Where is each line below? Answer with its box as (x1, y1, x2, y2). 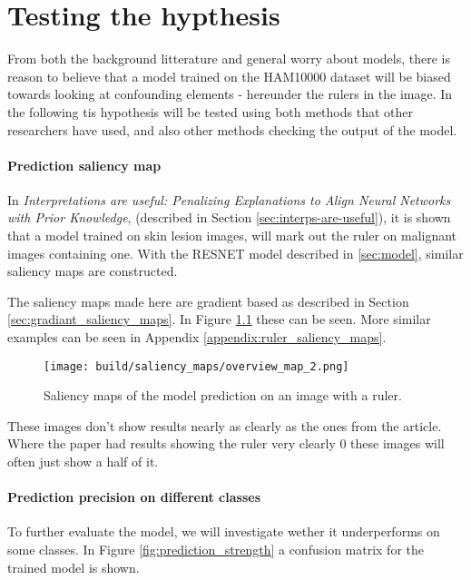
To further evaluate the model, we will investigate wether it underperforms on (7, 522, 440, 541)
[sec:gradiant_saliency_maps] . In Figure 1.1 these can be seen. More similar (7, 310, 431, 329)
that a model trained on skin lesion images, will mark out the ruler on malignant (7, 226, 457, 245)
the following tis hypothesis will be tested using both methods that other (7, 102, 413, 121)
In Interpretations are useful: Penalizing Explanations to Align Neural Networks (7, 190, 451, 209)
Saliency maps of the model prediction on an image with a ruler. (44, 386, 402, 405)
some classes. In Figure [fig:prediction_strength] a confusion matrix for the (7, 540, 424, 559)
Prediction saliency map (7, 155, 162, 174)
